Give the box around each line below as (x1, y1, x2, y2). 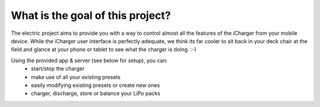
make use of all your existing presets (31, 73, 121, 80)
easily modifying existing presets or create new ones (31, 82, 160, 89)
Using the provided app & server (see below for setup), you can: (11, 57, 168, 64)
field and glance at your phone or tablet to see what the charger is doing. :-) (11, 46, 197, 53)
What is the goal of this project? (11, 9, 171, 22)
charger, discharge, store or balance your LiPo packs (31, 90, 161, 97)
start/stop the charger (31, 65, 85, 72)
